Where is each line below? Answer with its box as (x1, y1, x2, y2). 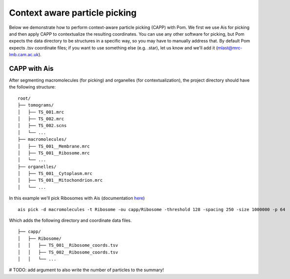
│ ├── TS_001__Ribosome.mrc (18, 150, 90, 156)
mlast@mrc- (217, 44, 243, 51)
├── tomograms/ (18, 103, 54, 108)
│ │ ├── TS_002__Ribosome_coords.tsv (18, 249, 118, 255)
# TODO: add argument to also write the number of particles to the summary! (9, 267, 164, 273)
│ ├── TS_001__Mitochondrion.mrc (18, 177, 103, 183)
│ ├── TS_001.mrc (18, 109, 64, 115)
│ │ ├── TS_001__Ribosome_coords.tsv (18, 242, 118, 248)
